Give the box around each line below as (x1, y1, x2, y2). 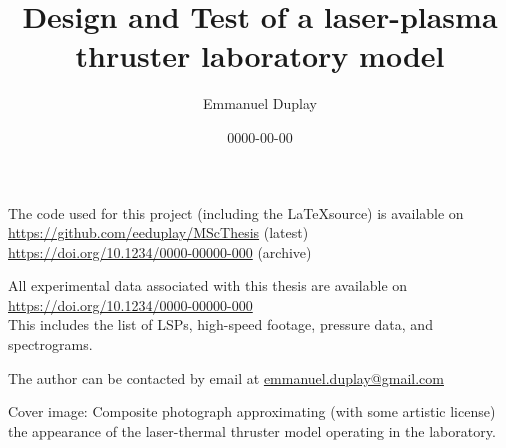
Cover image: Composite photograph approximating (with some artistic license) (8, 401, 496, 422)
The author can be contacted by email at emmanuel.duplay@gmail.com (8, 367, 444, 388)
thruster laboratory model (75, 35, 445, 76)
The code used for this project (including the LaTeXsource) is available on (8, 202, 464, 223)
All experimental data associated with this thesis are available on (8, 275, 408, 296)
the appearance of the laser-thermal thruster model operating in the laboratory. (8, 420, 496, 441)
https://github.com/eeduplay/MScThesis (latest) (8, 222, 309, 243)
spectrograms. (8, 334, 93, 355)
